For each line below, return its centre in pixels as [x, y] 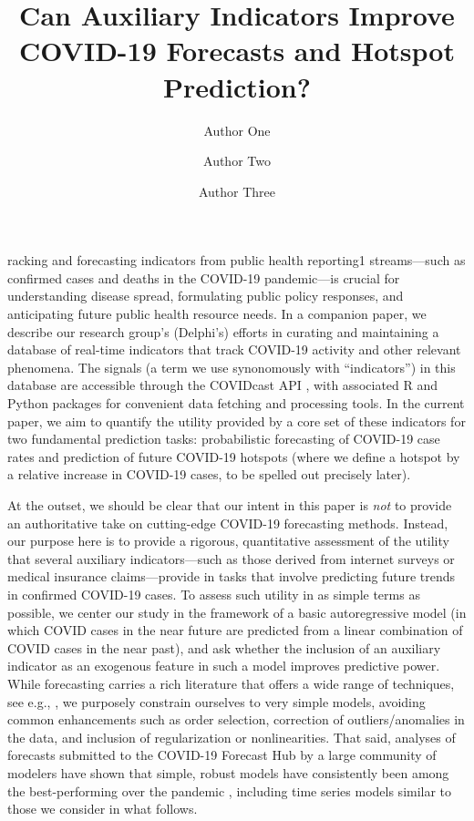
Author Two [237, 161]
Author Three [237, 191]
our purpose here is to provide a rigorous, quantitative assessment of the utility [228, 541]
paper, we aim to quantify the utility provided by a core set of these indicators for [237, 421]
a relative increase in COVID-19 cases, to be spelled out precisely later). [209, 474]
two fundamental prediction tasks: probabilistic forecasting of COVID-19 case [224, 439]
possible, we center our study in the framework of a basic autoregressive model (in [237, 612]
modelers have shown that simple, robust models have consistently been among [228, 772]
